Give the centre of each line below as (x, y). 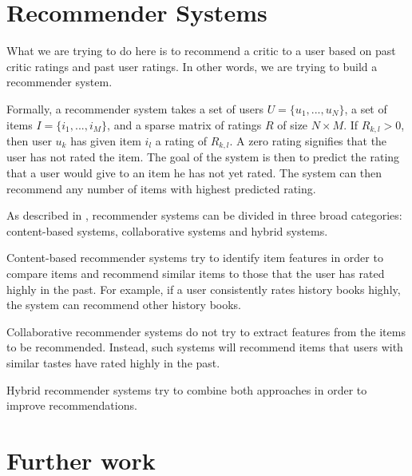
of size (293, 124)
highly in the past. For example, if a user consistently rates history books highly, (204, 289)
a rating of (181, 140)
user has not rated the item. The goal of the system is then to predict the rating (203, 157)
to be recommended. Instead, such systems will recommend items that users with (205, 347)
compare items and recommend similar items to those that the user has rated (196, 273)
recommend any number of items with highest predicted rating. (161, 188)
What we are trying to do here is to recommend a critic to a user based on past (201, 51)
